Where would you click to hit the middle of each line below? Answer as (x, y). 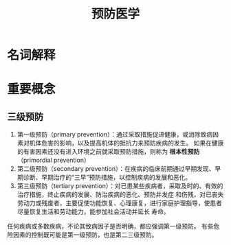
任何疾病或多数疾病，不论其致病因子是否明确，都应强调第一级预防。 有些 (110, 226)
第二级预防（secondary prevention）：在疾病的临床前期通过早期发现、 (116, 169)
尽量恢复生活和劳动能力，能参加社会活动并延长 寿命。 (93, 212)
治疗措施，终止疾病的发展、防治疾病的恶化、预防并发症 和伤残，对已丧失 (120, 195)
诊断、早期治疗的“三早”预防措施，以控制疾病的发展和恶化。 (107, 177)
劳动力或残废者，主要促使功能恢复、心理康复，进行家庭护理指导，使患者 (119, 203)
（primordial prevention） (54, 160)
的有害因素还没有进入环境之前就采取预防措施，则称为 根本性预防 (108, 152)
